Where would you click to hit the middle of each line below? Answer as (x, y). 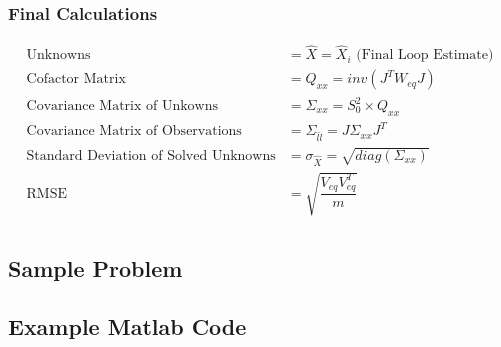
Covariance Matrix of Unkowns (122, 106)
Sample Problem (95, 267)
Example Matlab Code (127, 326)
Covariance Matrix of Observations (134, 131)
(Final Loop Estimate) (425, 55)
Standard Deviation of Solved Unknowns (151, 155)
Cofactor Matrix (76, 79)
